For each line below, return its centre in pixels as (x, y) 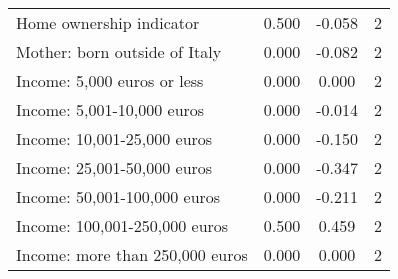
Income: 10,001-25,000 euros (114, 138)
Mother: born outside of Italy (119, 51)
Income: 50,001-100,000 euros (118, 196)
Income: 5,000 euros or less (110, 80)
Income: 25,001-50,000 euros (114, 167)
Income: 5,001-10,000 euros (110, 109)
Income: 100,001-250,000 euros (122, 225)
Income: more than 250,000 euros (132, 254)
